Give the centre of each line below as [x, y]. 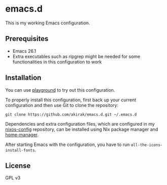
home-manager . [22, 134]
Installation [23, 78]
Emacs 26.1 [24, 51]
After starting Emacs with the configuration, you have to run [68, 144]
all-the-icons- [147, 145]
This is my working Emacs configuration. [48, 23]
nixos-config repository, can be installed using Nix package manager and [82, 129]
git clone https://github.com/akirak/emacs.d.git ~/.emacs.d [71, 115]
